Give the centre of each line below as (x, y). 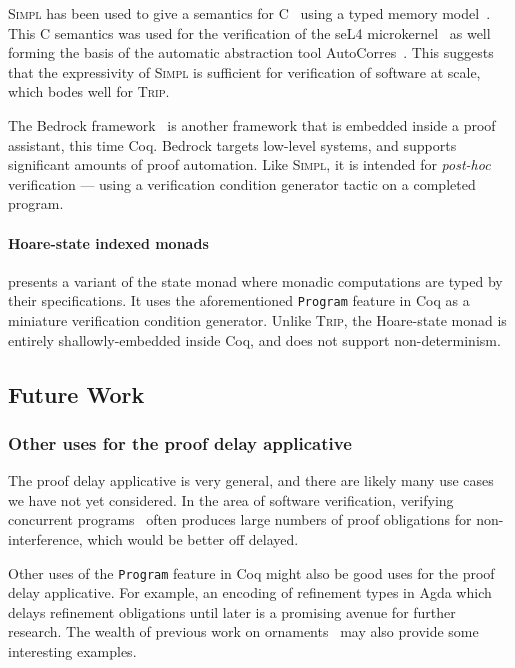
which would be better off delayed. (193, 538)
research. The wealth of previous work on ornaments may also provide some (243, 631)
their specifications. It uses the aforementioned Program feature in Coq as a (239, 300)
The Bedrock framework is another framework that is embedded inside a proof (252, 124)
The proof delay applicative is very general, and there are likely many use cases (251, 480)
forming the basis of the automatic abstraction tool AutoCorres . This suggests (251, 52)
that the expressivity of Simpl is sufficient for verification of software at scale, (244, 71)
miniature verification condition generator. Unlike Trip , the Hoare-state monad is (257, 319)
